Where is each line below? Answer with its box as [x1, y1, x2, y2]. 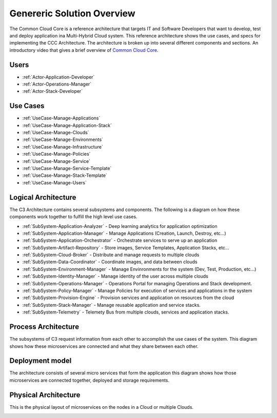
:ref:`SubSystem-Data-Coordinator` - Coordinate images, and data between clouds [22, 259, 197, 265]
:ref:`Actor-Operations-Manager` [22, 81, 92, 87]
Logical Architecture [9, 193, 76, 202]
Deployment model [9, 357, 72, 365]
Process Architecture [9, 323, 80, 331]
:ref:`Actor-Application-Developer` [22, 74, 95, 80]
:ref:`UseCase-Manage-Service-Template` [22, 165, 112, 172]
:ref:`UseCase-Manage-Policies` [22, 151, 91, 157]
